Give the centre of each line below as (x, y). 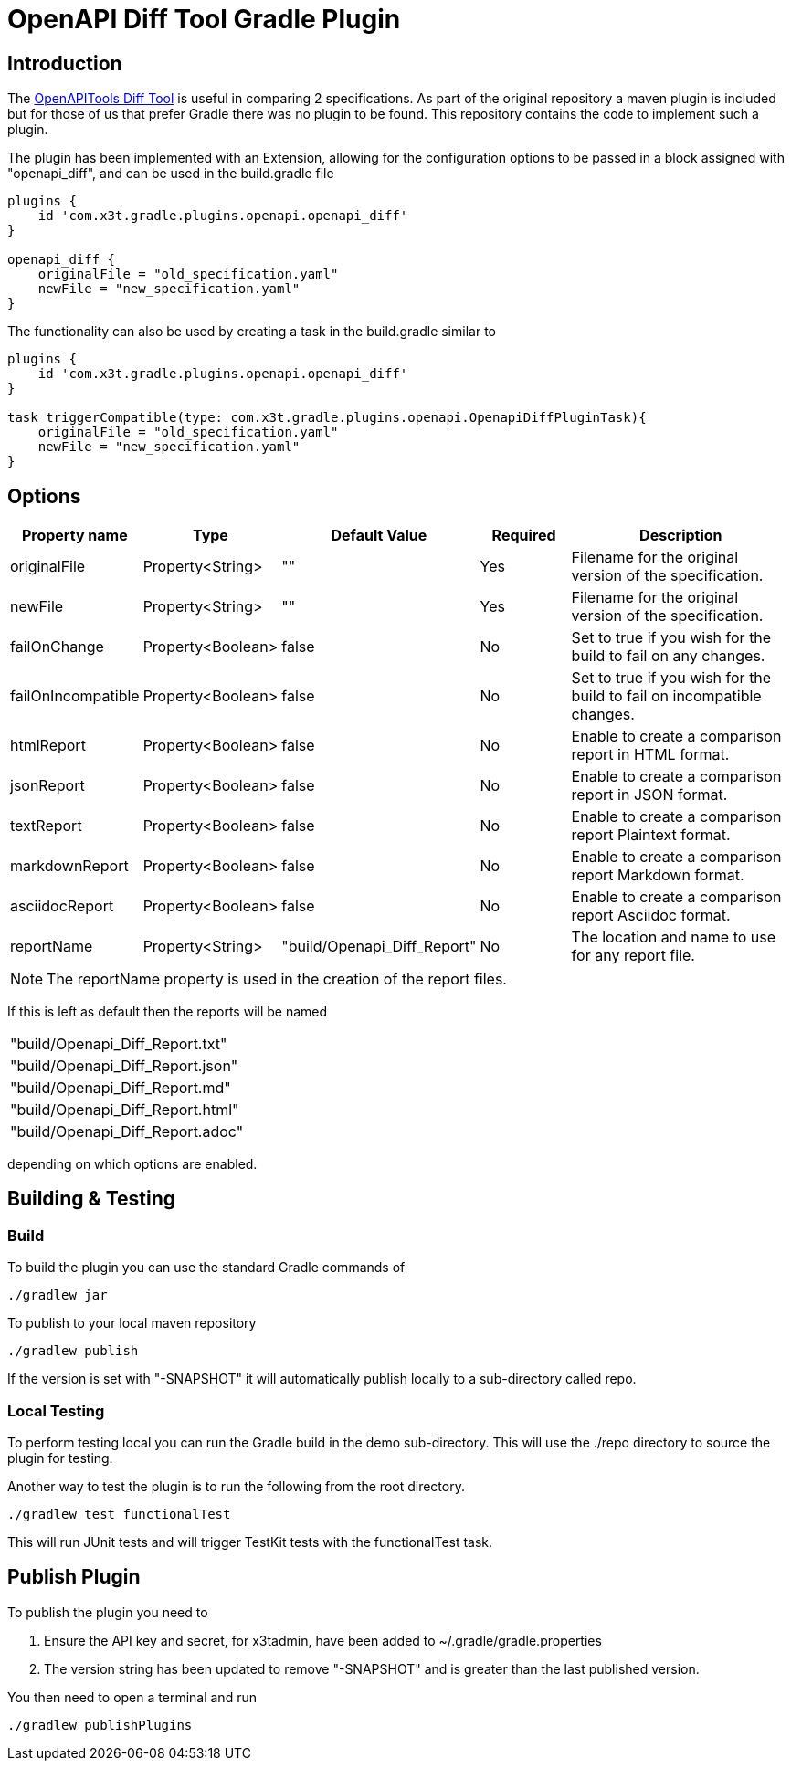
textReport (46, 826)
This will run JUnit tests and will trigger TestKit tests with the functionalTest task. (250, 1542)
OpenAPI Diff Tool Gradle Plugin (204, 19)
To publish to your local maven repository (132, 1323)
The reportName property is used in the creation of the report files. (277, 979)
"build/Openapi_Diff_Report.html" (125, 1110)
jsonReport (47, 786)
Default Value (379, 536)
